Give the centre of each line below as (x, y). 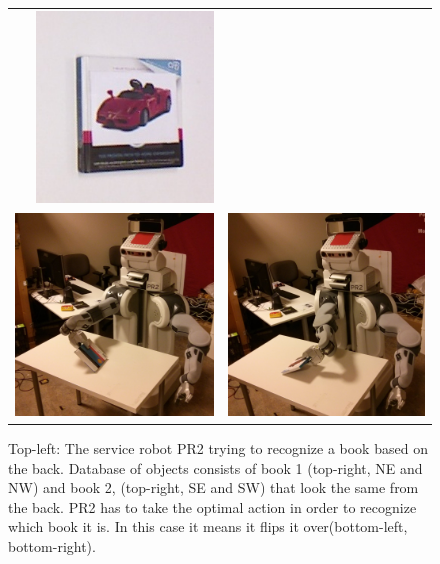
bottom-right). (52, 546)
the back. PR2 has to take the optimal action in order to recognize (212, 506)
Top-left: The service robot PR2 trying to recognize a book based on (218, 448)
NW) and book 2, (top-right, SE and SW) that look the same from (213, 487)
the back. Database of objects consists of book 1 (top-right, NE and (215, 467)
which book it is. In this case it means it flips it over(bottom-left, (208, 526)
